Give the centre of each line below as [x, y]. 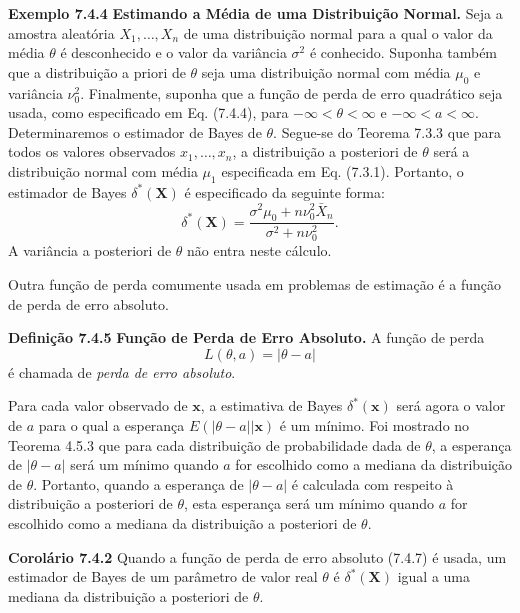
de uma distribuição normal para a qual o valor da [338, 32]
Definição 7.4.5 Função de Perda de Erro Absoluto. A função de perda [246, 337]
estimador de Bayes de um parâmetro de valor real [163, 576]
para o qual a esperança [111, 425]
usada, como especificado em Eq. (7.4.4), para [148, 112]
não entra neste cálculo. [259, 250]
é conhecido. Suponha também [403, 52]
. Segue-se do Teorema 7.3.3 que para [387, 131]
